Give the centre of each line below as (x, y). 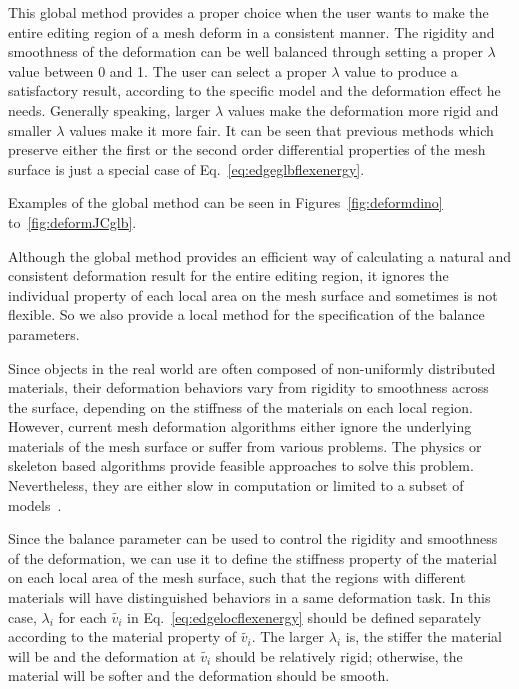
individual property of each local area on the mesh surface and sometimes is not (253, 294)
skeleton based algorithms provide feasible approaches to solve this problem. (241, 465)
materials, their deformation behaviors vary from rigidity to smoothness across (248, 387)
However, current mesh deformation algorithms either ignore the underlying (240, 426)
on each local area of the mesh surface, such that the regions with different (237, 577)
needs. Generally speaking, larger (109, 109)
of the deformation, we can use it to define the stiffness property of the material (252, 557)
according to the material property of (122, 636)
